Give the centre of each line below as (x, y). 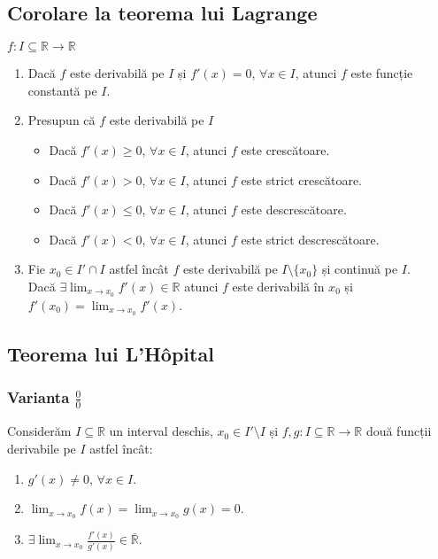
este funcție (382, 73)
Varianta (38, 397)
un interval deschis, (161, 431)
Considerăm (39, 431)
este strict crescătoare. (302, 179)
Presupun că (61, 120)
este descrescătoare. (294, 210)
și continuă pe (360, 269)
